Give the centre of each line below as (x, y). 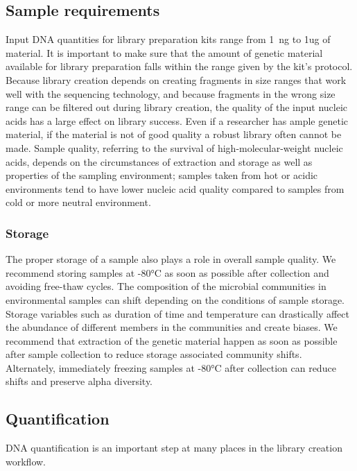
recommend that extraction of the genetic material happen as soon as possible (172, 340)
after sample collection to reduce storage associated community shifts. (154, 354)
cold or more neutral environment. (78, 202)
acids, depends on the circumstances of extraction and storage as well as (159, 161)
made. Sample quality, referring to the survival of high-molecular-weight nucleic (174, 147)
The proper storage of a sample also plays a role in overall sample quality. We (171, 259)
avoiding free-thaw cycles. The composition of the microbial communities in (166, 286)
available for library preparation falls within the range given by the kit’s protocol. (179, 66)
